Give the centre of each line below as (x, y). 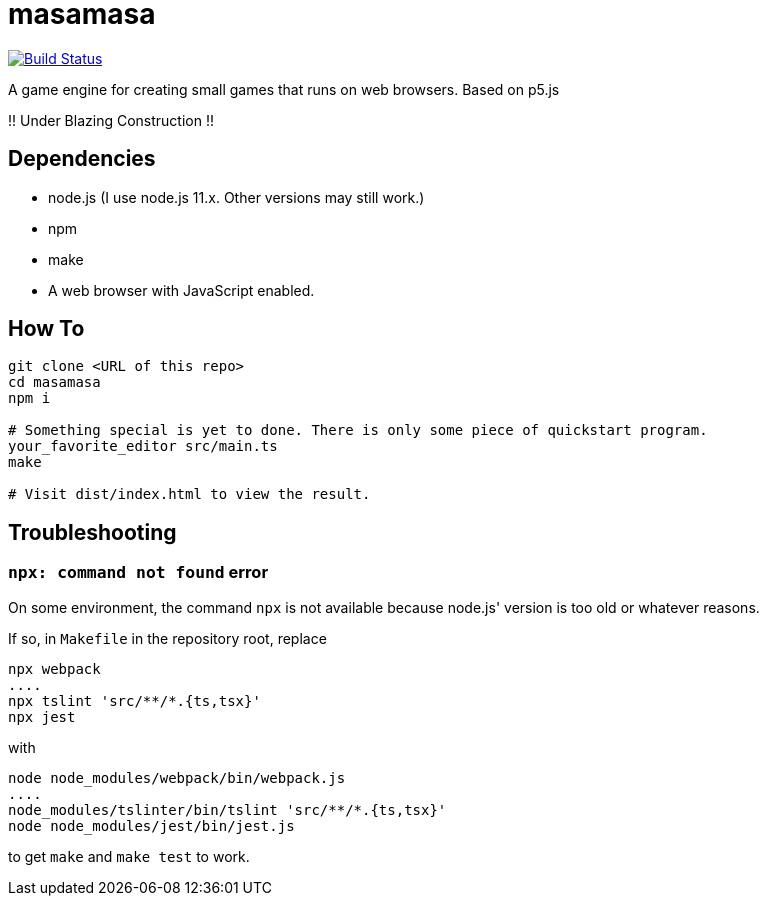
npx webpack (54, 668)
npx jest (42, 716)
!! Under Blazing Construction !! (111, 120)
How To (46, 329)
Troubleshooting (92, 532)
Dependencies (82, 159)
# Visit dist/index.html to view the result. (189, 494)
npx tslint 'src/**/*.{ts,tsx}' (134, 700)
